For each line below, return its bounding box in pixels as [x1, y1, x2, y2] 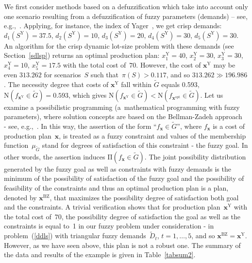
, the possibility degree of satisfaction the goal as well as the [61, 211, 241, 221]
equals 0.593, [161, 79, 200, 89]
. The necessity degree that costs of [4, 79, 109, 89]
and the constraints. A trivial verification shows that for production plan [4, 202, 220, 212]
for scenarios [44, 70, 81, 80]
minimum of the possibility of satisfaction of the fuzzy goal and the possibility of [4, 173, 244, 183]
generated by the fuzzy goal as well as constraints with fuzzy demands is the [4, 163, 231, 174]
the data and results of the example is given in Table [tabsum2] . [4, 249, 196, 260]
